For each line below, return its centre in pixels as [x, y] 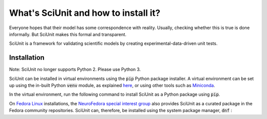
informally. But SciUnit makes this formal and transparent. [68, 34]
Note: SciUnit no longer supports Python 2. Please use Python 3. [75, 70]
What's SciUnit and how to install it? [85, 13]
